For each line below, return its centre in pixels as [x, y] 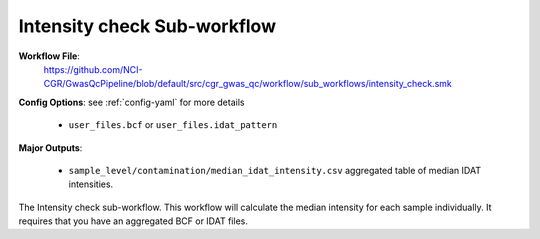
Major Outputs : [50, 147]
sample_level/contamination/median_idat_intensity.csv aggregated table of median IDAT [275, 170]
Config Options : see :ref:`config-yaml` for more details [131, 102]
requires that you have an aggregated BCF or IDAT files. [133, 221]
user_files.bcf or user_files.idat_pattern [173, 125]
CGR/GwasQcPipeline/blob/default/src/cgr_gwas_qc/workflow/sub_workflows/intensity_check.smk [247, 84]
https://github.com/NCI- [93, 69]
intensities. [91, 184]
